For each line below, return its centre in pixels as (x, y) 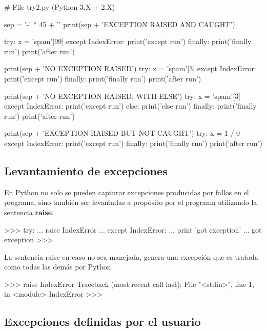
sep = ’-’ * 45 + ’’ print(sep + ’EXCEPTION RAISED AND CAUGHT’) (120, 24)
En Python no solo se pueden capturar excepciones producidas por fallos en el (127, 192)
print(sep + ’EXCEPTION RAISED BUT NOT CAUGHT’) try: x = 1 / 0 (122, 133)
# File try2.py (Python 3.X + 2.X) (60, 7)
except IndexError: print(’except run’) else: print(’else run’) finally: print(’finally (130, 106)
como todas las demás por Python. (59, 267)
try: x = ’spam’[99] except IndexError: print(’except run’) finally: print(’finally (128, 41)
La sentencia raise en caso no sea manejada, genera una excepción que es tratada (131, 256)
